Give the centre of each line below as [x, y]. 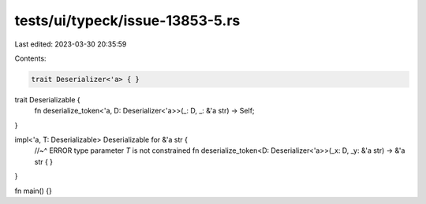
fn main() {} [34, 191]
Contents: [30, 58]
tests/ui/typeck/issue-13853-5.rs [127, 20]
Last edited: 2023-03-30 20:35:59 [71, 44]
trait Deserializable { [47, 99]
